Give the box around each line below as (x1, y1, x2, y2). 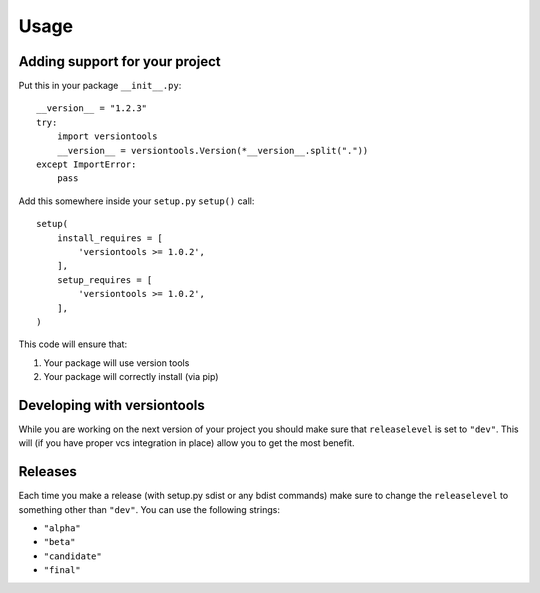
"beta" (43, 536, 76, 548)
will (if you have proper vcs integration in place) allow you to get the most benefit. (18, 437, 355, 449)
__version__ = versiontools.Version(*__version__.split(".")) (56, 145, 369, 156)
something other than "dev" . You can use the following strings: (18, 503, 280, 515)
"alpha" (43, 523, 82, 534)
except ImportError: (36, 159, 137, 170)
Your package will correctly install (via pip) (43, 371, 219, 383)
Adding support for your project (18, 53, 221, 70)
